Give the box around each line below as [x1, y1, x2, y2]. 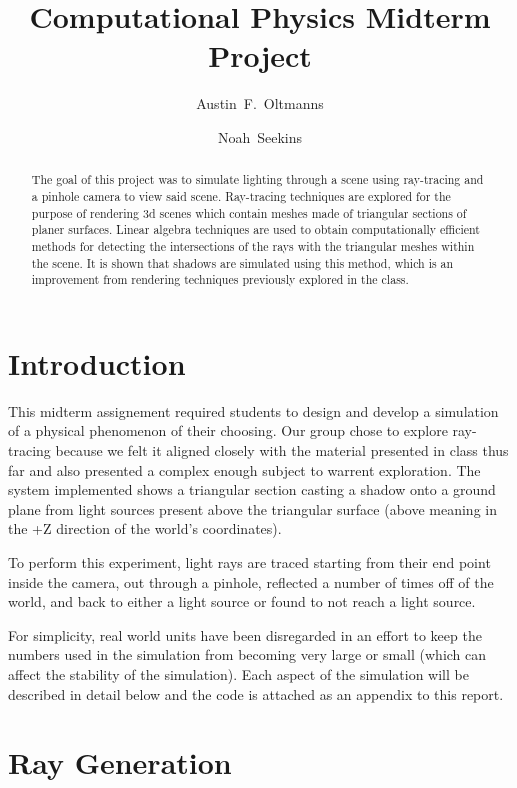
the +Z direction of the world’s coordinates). [8, 518, 282, 539]
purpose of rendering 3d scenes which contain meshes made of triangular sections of [31, 204, 467, 221]
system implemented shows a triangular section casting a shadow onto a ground [8, 479, 496, 500]
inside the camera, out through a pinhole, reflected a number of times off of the [8, 571, 494, 592]
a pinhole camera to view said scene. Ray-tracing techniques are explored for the [31, 187, 451, 204]
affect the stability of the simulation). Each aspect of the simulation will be [8, 663, 469, 684]
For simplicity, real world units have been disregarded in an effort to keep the [8, 624, 482, 645]
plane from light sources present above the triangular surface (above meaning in [8, 498, 497, 519]
